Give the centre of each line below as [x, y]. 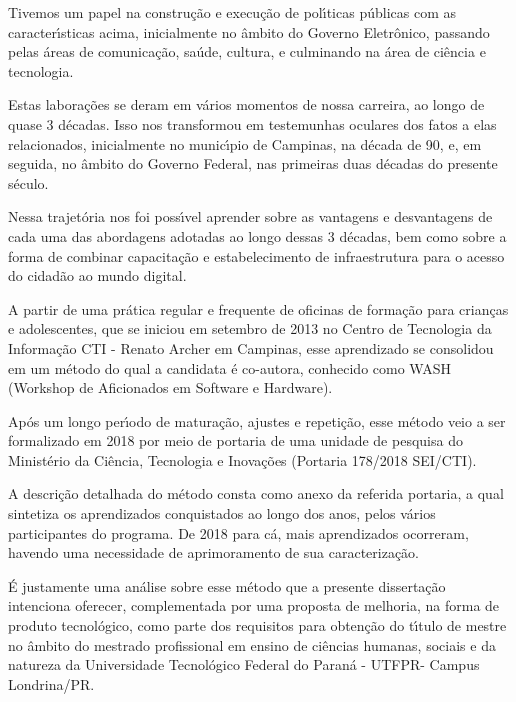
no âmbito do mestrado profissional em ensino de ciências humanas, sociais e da [252, 644]
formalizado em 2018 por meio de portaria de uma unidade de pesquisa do [235, 440]
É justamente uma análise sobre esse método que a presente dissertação [227, 585]
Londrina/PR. [51, 683]
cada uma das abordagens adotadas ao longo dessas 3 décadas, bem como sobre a [257, 235]
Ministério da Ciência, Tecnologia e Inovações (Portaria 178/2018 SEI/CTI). [242, 459]
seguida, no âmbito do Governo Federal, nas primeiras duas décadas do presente [253, 163]
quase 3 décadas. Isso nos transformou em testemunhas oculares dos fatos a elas [252, 123]
